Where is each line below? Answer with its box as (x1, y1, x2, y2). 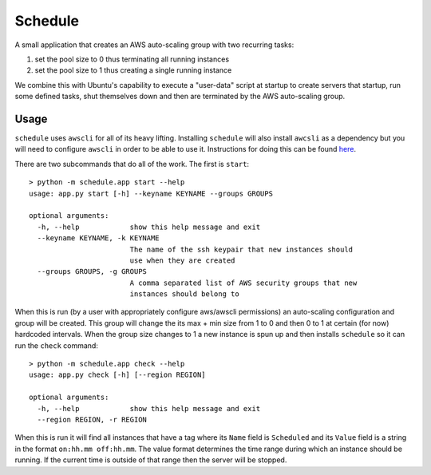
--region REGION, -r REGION (37, 415, 148, 424)
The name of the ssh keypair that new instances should (129, 244, 354, 254)
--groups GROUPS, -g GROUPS (37, 267, 148, 276)
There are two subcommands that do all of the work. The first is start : (14, 159, 250, 168)
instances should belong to (129, 290, 239, 299)
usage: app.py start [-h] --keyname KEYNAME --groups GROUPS (29, 188, 273, 198)
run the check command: (14, 340, 99, 350)
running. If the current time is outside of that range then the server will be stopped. (14, 455, 287, 465)
